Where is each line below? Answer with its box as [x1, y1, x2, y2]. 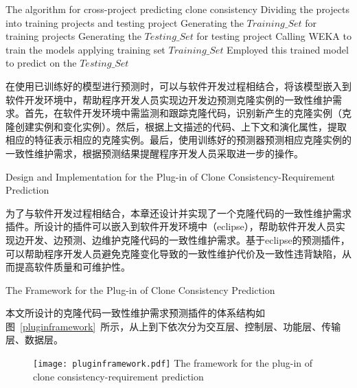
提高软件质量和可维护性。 [14, 260, 130, 274]
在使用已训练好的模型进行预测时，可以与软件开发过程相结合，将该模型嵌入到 [5, 78, 352, 93]
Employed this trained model [227, 42, 349, 56]
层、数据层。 [5, 332, 63, 347]
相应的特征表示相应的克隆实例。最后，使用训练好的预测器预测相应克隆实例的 [5, 133, 352, 147]
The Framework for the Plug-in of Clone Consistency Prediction [5, 282, 275, 297]
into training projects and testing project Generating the [5, 15, 244, 30]
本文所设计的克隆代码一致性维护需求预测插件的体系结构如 [5, 306, 265, 320]
